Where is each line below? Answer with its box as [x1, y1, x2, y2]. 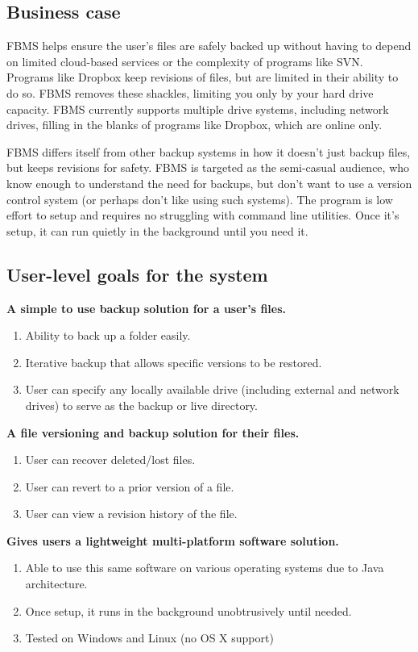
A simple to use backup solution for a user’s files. [6, 299, 287, 316]
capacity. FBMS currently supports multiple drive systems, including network [6, 100, 389, 117]
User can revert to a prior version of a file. [25, 478, 234, 495]
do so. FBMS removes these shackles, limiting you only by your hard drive [6, 84, 374, 101]
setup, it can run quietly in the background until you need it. [6, 222, 308, 239]
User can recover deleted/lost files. [25, 451, 196, 468]
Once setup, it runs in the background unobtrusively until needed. [25, 602, 352, 619]
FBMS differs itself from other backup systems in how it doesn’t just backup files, [6, 143, 411, 160]
